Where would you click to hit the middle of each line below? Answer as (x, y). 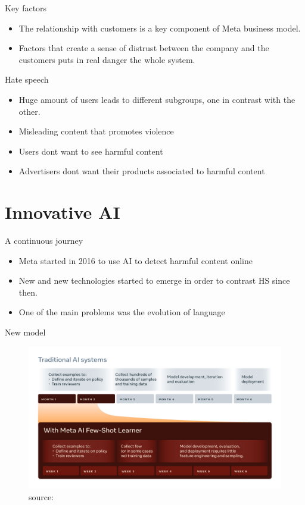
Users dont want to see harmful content (91, 151)
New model (25, 332)
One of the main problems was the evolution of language (122, 312)
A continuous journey (44, 241)
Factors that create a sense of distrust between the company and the (144, 48)
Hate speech (27, 79)
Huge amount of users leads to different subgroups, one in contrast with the (157, 99)
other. (29, 111)
